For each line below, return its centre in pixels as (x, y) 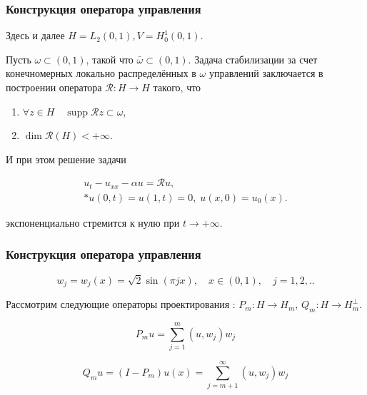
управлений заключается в (266, 73)
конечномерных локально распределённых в (101, 73)
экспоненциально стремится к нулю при (93, 222)
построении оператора (54, 87)
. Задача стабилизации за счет (253, 59)
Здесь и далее (35, 35)
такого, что (177, 87)
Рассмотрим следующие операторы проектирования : (121, 304)
